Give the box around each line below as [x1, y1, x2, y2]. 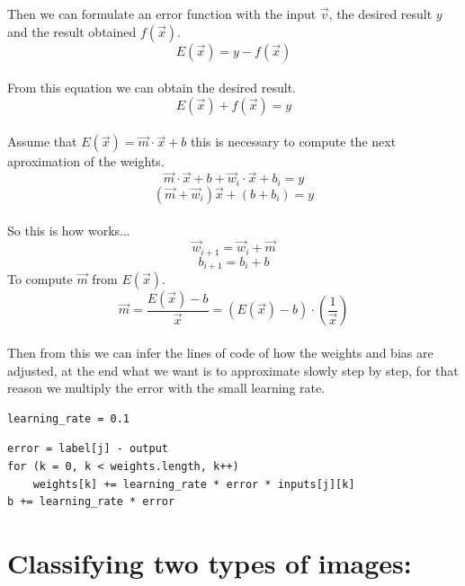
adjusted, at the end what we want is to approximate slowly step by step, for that [7, 360, 459, 379]
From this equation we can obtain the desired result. [7, 78, 296, 97]
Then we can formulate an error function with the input [7, 4, 317, 22]
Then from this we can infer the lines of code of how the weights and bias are [7, 342, 434, 361]
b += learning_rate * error [7, 495, 175, 509]
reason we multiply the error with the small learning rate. [7, 378, 326, 397]
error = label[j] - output [7, 442, 168, 456]
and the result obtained [7, 22, 137, 40]
